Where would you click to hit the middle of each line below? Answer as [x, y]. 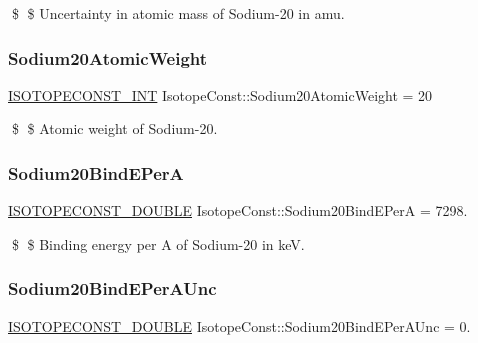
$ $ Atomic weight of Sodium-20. [114, 128]
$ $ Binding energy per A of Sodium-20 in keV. [158, 243]
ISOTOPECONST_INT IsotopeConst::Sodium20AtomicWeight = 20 [220, 94]
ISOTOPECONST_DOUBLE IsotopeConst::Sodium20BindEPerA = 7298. [238, 210]
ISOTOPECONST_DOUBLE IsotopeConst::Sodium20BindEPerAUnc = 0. [239, 325]
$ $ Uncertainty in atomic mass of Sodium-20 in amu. [178, 13]
